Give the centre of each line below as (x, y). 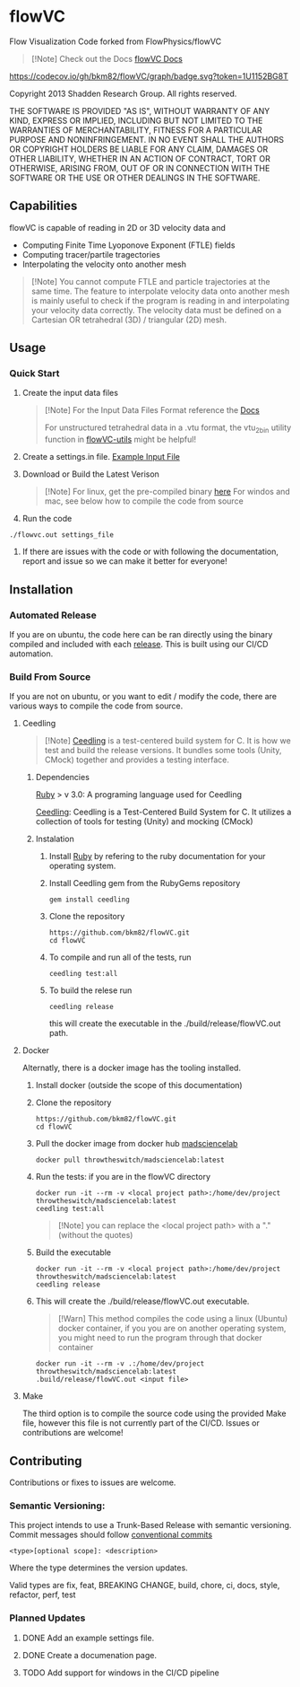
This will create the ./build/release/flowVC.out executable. (142, 1301)
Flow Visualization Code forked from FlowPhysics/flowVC (116, 41)
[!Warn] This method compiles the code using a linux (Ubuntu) (173, 1319)
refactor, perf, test (43, 1595)
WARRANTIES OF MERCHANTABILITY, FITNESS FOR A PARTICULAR (136, 130)
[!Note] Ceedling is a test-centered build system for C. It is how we (167, 741)
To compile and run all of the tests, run (120, 957)
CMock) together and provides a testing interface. (137, 760)
